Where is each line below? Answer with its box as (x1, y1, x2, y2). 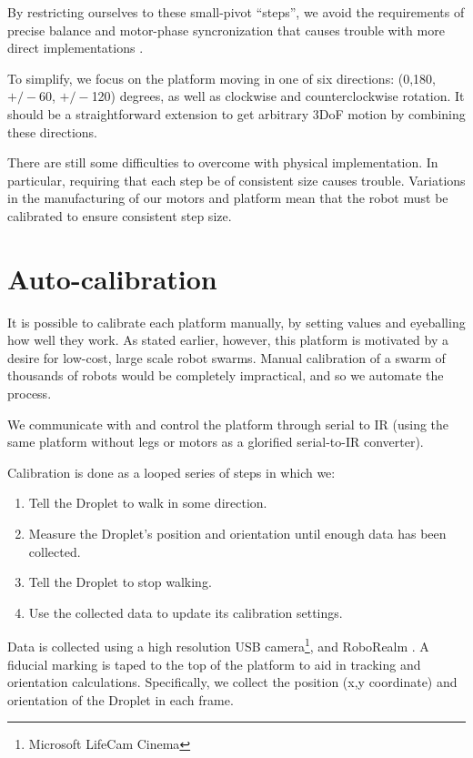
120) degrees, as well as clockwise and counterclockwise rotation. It (91, 86, 465, 106)
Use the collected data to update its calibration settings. (28, 602, 343, 622)
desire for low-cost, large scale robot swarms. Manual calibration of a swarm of (7, 348, 446, 367)
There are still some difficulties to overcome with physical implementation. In (7, 153, 438, 172)
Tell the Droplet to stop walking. (28, 572, 212, 591)
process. (7, 384, 52, 403)
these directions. (7, 122, 97, 141)
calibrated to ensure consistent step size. (7, 206, 232, 225)
